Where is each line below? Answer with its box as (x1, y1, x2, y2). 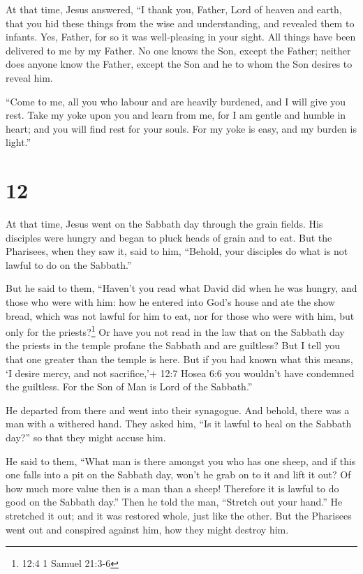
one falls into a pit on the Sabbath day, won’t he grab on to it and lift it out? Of (6, 467, 351, 482)
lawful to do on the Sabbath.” (6, 257, 132, 272)
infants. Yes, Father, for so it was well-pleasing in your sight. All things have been (6, 29, 356, 44)
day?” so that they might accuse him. (6, 430, 166, 445)
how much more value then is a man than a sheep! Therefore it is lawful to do (6, 480, 339, 495)
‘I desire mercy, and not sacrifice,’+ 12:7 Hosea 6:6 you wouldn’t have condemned (6, 365, 355, 380)
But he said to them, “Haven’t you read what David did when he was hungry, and (6, 281, 357, 295)
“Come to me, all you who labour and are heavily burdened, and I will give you (6, 94, 346, 108)
